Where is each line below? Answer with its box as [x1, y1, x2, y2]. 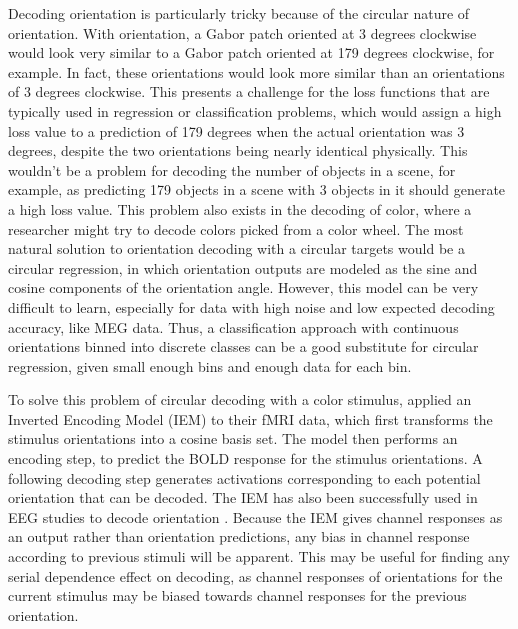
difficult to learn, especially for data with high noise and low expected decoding [8, 296, 495, 317]
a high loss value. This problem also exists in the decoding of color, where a [8, 198, 472, 219]
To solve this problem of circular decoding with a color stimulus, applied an [8, 389, 472, 410]
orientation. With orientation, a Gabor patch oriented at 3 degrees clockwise [8, 22, 477, 43]
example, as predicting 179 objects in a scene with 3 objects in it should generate [8, 179, 506, 200]
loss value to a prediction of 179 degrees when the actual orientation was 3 [8, 120, 465, 141]
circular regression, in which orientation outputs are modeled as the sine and [8, 257, 478, 278]
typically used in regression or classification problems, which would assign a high [8, 100, 502, 121]
